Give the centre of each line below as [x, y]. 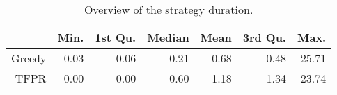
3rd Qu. [264, 37]
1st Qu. [116, 37]
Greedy [29, 58]
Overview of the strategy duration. [168, 9]
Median [168, 37]
